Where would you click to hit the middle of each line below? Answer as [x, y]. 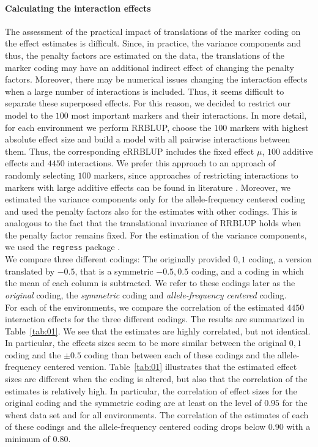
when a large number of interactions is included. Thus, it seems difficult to [145, 91]
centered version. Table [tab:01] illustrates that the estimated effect [170, 367]
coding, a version [280, 259]
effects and [25, 163]
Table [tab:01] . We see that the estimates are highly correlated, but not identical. [158, 331]
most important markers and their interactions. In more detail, [189, 115]
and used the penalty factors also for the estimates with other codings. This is [151, 211]
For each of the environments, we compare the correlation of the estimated [145, 307]
